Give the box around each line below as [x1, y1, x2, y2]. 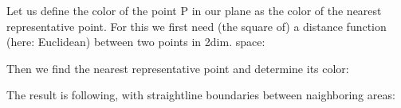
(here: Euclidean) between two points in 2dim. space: [6, 33, 265, 50]
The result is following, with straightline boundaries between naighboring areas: [6, 87, 395, 103]
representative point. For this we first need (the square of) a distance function [6, 17, 387, 34]
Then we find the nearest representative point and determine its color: [6, 60, 349, 76]
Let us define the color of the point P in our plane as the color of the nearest [6, 2, 382, 18]
